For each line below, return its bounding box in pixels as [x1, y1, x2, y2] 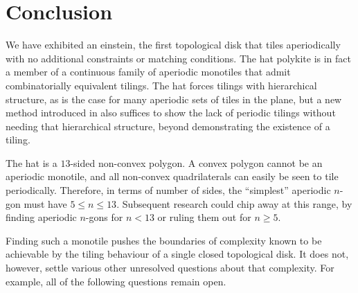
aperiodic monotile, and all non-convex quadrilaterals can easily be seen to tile [6, 169, 339, 184]
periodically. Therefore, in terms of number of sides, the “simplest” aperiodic [6, 183, 331, 197]
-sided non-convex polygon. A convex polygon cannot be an [70, 155, 323, 170]
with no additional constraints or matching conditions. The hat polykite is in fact [6, 51, 351, 65]
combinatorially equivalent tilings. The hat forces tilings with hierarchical [6, 78, 317, 92]
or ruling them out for [157, 210, 251, 224]
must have [24, 196, 67, 211]
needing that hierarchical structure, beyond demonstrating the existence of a [6, 118, 330, 133]
